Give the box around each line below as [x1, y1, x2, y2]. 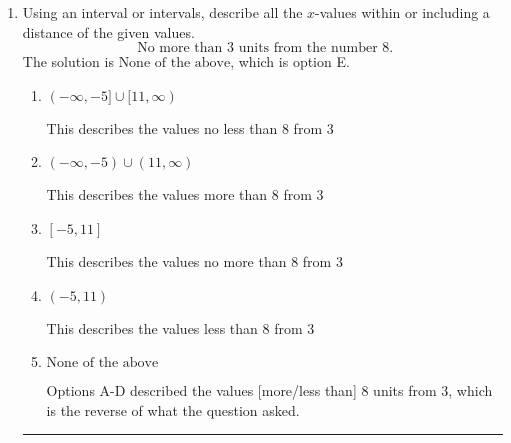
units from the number [238, 41, 378, 56]
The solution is [22, 51, 114, 72]
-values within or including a [315, 2, 490, 22]
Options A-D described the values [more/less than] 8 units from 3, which [46, 380, 493, 401]
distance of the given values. [22, 21, 195, 42]
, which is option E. [230, 51, 350, 72]
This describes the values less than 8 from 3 [46, 317, 315, 338]
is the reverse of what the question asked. [46, 399, 300, 420]
